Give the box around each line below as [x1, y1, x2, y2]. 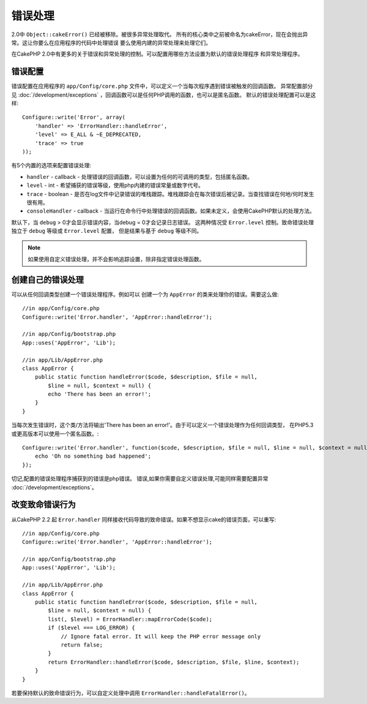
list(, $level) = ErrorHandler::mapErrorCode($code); [48, 616, 213, 623]
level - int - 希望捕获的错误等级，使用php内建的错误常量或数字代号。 [26, 181, 204, 189]
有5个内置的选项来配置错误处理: [11, 162, 92, 169]
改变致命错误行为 [11, 499, 76, 510]
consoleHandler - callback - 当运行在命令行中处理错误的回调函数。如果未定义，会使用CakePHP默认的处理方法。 [26, 207, 315, 214]
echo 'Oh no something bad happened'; [34, 453, 152, 460]
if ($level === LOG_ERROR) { [48, 624, 136, 631]
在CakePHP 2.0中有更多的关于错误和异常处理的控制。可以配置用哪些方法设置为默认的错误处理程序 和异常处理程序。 [11, 50, 303, 58]
